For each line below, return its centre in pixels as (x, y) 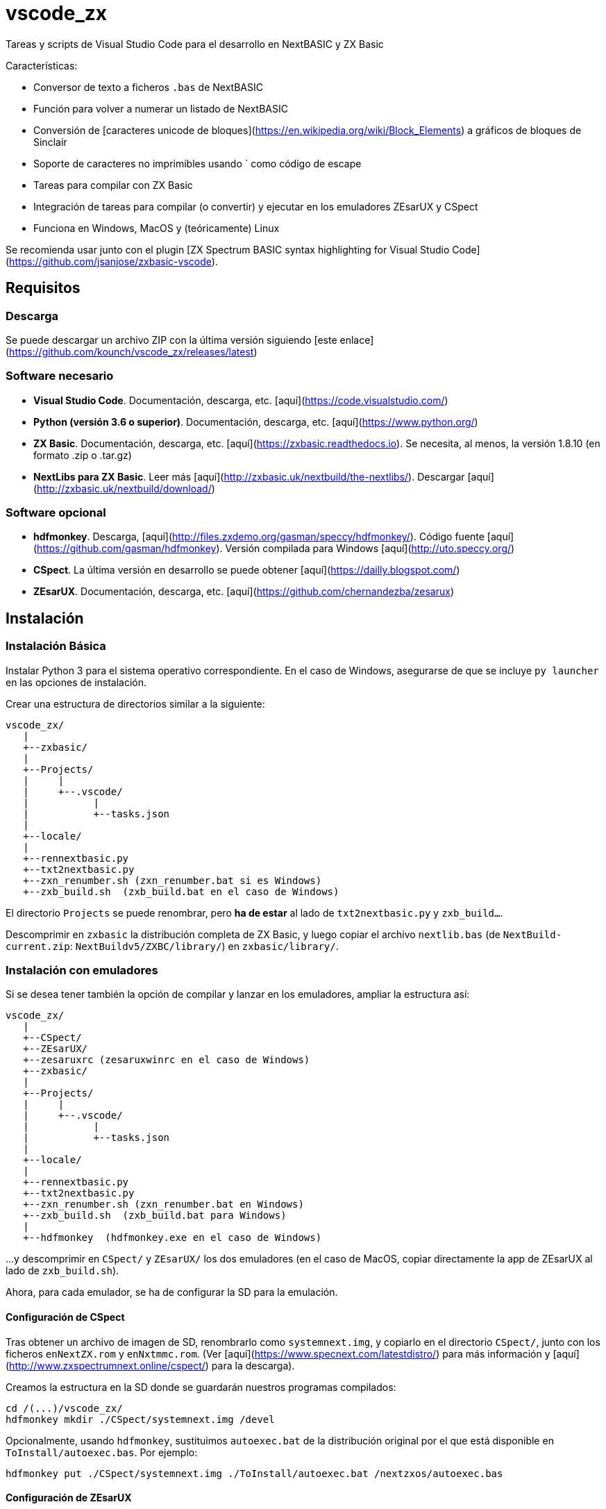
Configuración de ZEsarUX (69, 1498)
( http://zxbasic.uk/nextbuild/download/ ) (124, 488)
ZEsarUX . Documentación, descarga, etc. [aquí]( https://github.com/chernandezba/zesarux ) (244, 592)
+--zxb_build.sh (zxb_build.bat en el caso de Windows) (181, 891)
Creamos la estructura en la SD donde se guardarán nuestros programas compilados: (201, 1387)
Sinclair (50, 142)
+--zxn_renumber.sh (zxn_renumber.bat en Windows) (163, 1204)
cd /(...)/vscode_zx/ (64, 1408)
